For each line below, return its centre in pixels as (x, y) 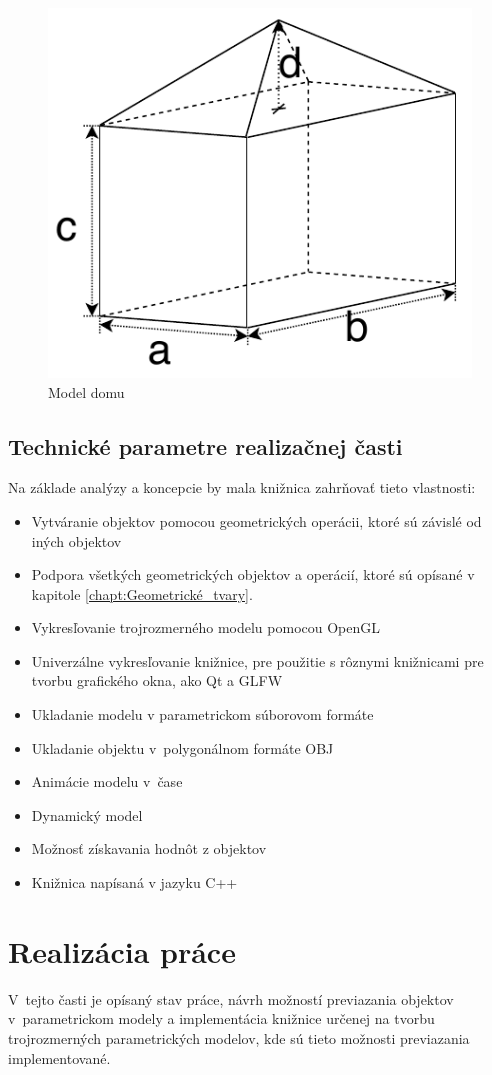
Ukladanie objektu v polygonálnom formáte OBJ (182, 747)
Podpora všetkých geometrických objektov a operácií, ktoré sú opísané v (253, 574)
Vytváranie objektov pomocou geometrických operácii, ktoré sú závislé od (256, 520)
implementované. (59, 1057)
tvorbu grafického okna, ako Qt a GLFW (157, 680)
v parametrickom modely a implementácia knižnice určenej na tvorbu (221, 1018)
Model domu (86, 391)
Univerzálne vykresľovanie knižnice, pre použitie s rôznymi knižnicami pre (257, 660)
